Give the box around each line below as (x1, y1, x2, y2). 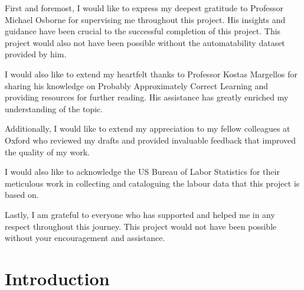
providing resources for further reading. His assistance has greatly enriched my (5, 91, 289, 103)
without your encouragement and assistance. (5, 232, 165, 244)
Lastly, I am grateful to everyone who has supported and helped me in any (5, 208, 275, 220)
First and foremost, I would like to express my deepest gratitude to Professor (5, 2, 284, 14)
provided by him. (5, 48, 67, 60)
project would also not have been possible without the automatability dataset (5, 36, 285, 48)
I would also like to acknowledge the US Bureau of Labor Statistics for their (5, 165, 280, 178)
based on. (5, 188, 39, 201)
